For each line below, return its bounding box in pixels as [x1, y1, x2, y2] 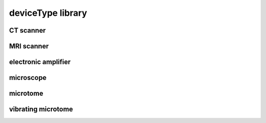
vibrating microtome [9, 105, 73, 114]
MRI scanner [9, 42, 49, 50]
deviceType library [9, 7, 87, 18]
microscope [9, 74, 47, 82]
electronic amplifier [9, 58, 71, 66]
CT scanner [9, 26, 46, 35]
